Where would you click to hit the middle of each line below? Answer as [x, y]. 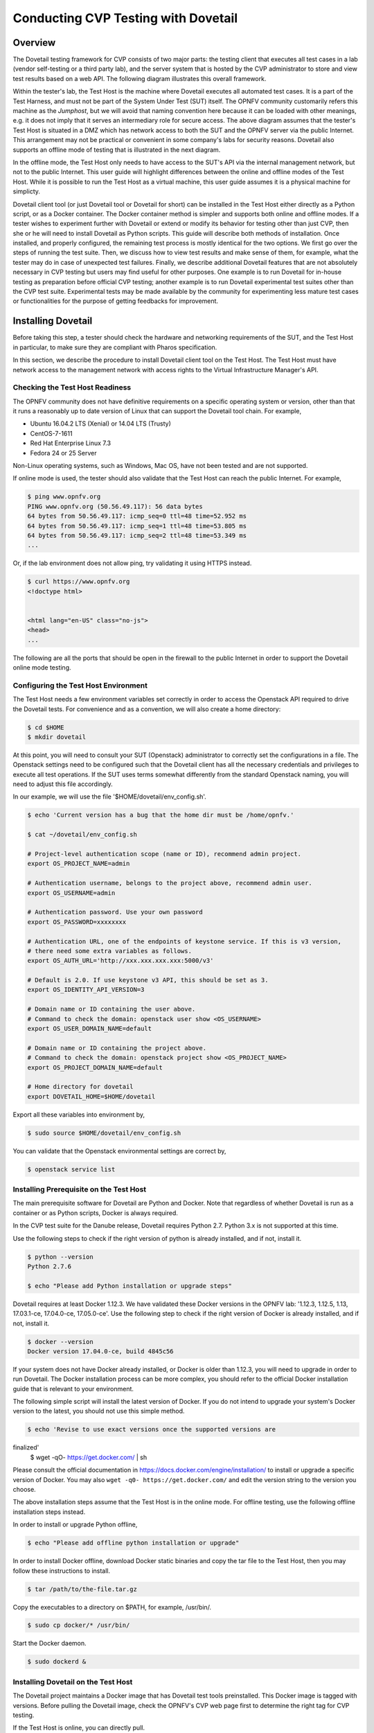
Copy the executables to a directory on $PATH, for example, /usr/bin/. [112, 1607]
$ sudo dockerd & [57, 1662]
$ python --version [60, 1257]
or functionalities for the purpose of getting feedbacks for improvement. [115, 301]
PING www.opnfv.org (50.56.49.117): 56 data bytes [115, 506]
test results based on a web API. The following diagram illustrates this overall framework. [140, 78]
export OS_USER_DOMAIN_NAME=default [90, 1029]
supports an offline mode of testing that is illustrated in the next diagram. [117, 150]
